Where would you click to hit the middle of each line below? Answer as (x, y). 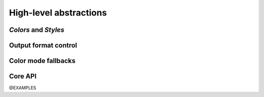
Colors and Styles (37, 30)
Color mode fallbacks (42, 61)
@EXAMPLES (23, 88)
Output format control (43, 45)
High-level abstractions (58, 13)
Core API (23, 76)
